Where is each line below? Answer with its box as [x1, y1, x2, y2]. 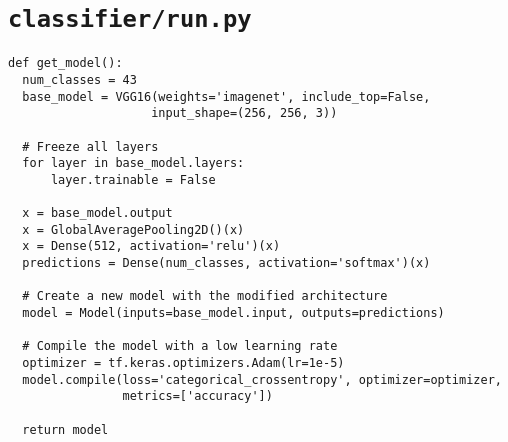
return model [22, 422, 109, 437]
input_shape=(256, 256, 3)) [151, 106, 338, 121]
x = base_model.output [22, 206, 173, 221]
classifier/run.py [8, 5, 252, 34]
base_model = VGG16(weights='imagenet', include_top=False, [22, 89, 431, 104]
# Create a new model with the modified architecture [22, 289, 388, 304]
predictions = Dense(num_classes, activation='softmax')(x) [22, 256, 431, 271]
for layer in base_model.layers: [22, 156, 245, 171]
